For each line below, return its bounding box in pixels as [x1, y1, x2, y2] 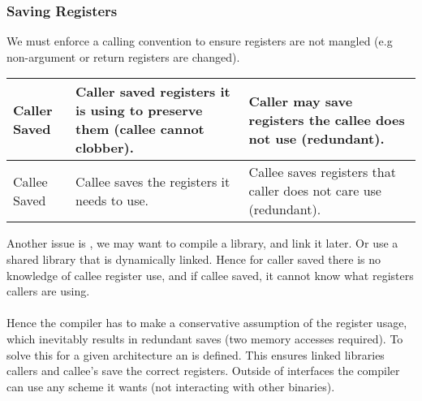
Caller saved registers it [75, 82, 230, 101]
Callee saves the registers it [75, 171, 230, 191]
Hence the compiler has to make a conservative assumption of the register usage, [6, 314, 407, 331]
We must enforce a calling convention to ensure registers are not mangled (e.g [6, 32, 393, 50]
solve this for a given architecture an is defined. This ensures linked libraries [6, 346, 385, 363]
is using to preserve [75, 101, 203, 120]
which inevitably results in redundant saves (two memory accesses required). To [6, 330, 403, 347]
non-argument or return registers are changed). [6, 48, 240, 65]
